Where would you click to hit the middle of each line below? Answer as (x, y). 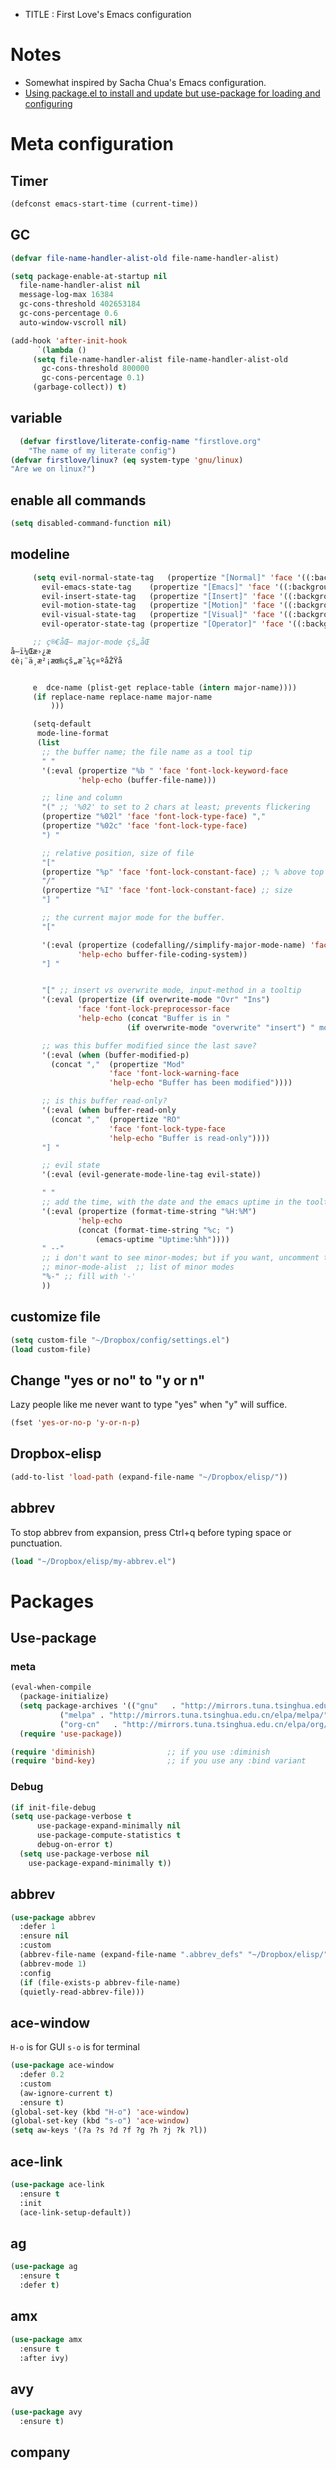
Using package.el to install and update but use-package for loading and (172, 93)
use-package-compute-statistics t (109, 1835)
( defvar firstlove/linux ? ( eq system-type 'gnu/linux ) (127, 460)
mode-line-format (73, 734)
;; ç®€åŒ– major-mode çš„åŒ (91, 642)
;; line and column (82, 798)
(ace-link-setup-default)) (75, 2212)
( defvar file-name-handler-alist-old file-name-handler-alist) (145, 258)
